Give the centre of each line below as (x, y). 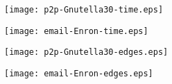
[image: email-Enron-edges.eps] (79, 73)
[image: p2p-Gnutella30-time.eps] (84, 10)
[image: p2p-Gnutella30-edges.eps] (86, 52)
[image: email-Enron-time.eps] (76, 31)
